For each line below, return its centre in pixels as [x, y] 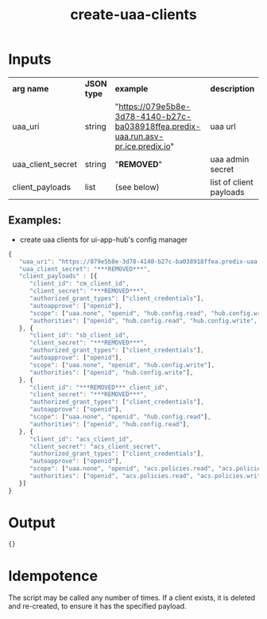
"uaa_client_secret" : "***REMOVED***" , [85, 269]
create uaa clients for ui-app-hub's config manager [104, 239]
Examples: [35, 220]
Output [32, 522]
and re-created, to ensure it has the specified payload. [97, 606]
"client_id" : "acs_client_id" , [81, 439]
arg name [31, 88]
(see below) [137, 187]
